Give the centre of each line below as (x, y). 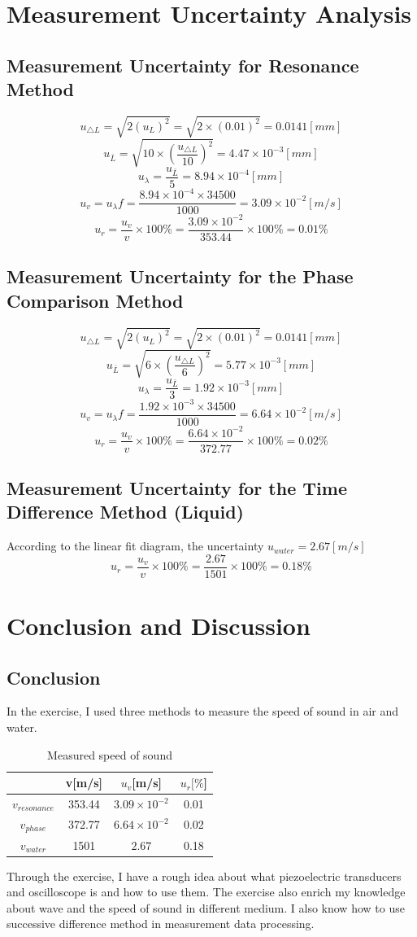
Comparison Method (95, 300)
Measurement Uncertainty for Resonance (183, 65)
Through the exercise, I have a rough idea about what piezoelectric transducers (204, 876)
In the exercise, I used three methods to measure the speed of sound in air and (203, 711)
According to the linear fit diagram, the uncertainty (135, 546)
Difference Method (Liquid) (125, 512)
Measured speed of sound (110, 754)
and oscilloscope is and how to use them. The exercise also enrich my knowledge (206, 892)
